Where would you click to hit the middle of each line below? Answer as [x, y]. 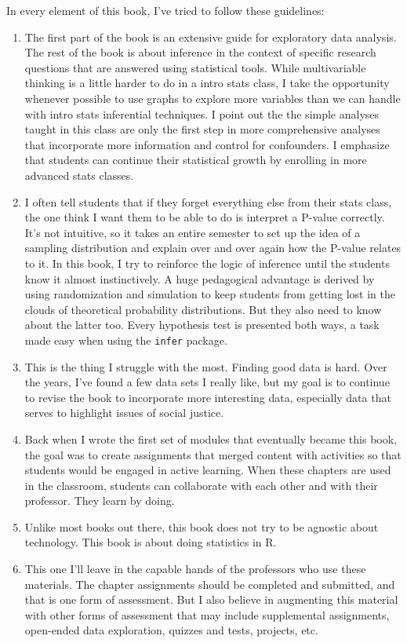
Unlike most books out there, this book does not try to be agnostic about [202, 526]
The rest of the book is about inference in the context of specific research [200, 52]
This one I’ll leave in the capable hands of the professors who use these [195, 569]
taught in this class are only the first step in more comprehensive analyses [202, 129]
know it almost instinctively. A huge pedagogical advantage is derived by [200, 278]
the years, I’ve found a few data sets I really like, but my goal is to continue [207, 382]
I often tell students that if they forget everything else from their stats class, [208, 201]
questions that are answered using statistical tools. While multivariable [195, 67]
